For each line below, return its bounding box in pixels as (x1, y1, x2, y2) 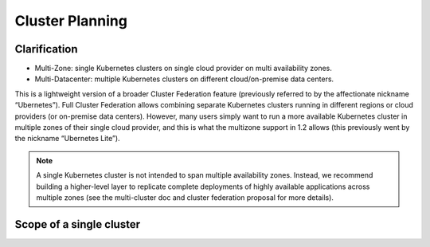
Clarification (14, 42, 79, 56)
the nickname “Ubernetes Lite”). (14, 134, 120, 143)
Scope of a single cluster (14, 218, 141, 231)
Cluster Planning (14, 12, 127, 29)
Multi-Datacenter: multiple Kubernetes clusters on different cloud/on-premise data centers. (34, 74, 334, 84)
